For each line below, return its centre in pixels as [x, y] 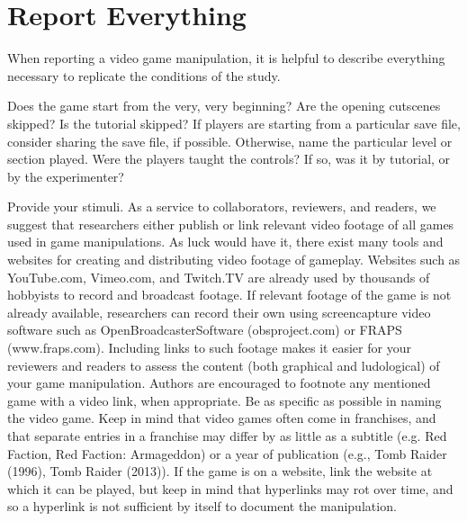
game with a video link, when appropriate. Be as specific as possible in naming [225, 400]
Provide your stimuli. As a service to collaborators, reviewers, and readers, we [222, 207]
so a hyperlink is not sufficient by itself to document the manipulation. [202, 506]
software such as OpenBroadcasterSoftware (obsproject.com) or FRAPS [205, 330]
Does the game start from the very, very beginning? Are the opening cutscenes [224, 106]
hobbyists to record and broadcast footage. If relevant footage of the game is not [229, 295]
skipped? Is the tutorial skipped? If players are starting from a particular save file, [234, 123]
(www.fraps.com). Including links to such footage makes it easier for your [209, 348]
